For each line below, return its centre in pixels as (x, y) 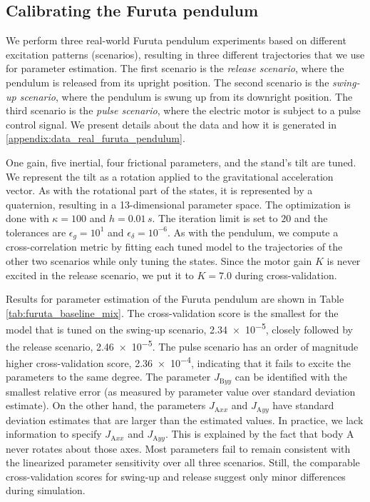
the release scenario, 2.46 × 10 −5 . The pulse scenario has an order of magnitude (182, 345)
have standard (303, 405)
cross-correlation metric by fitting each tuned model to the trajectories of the (174, 247)
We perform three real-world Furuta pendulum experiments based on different (176, 40)
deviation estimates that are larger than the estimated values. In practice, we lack (185, 420)
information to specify (54, 434)
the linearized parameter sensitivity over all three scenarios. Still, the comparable (183, 462)
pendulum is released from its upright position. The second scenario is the (168, 82)
